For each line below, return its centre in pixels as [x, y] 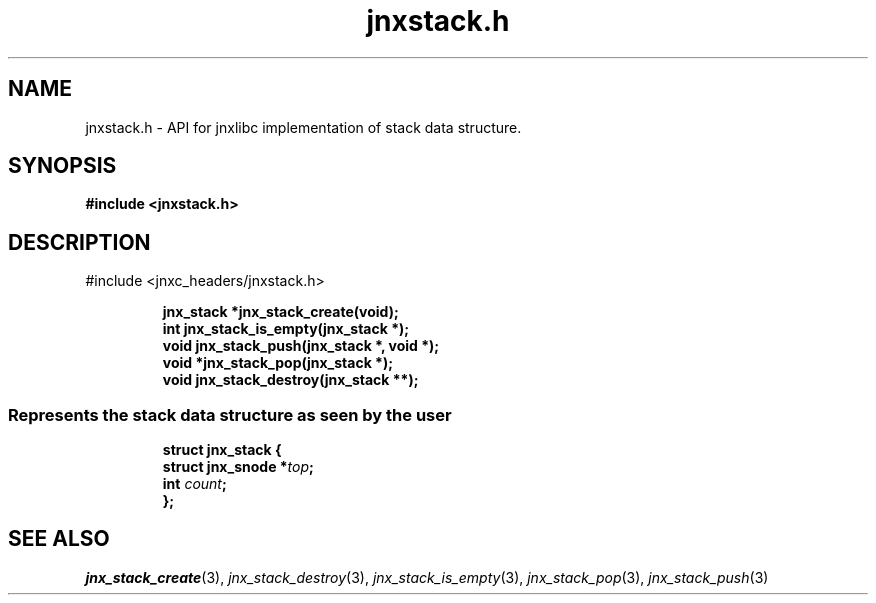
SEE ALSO [59, 539]
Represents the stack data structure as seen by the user [230, 414]
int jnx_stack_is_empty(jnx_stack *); [286, 329]
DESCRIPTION [79, 242]
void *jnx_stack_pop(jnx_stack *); [277, 363]
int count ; [194, 484]
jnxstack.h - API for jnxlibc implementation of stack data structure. [303, 127]
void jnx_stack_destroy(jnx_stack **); [290, 380]
